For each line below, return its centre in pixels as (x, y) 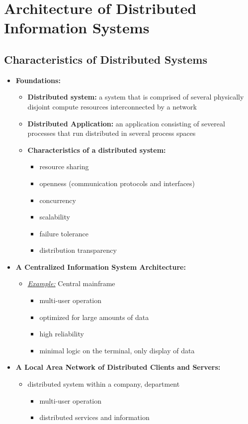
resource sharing (64, 166)
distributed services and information (94, 417)
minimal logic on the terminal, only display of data (117, 350)
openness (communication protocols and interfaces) (117, 183)
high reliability (62, 334)
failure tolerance (64, 233)
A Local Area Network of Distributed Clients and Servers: (118, 367)
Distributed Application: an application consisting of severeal (126, 123)
